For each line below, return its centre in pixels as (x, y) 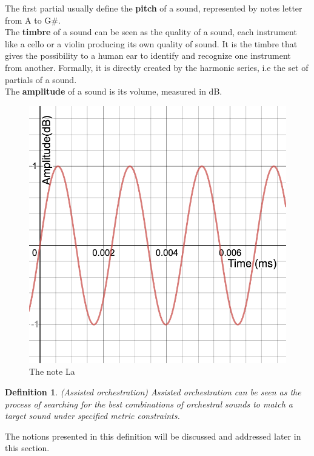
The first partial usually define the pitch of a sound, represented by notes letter (154, 8)
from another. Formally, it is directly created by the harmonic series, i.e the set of (157, 67)
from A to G (28, 20)
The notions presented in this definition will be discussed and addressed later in (153, 436)
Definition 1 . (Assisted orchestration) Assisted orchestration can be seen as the (153, 391)
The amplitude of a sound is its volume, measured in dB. (114, 91)
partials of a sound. (41, 79)
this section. (27, 448)
